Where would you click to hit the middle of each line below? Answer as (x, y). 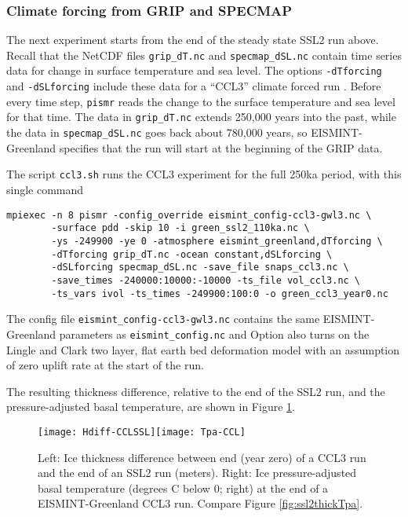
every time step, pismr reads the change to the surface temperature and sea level (201, 101)
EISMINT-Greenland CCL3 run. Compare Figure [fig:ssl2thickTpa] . (200, 503)
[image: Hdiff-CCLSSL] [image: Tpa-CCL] (142, 432)
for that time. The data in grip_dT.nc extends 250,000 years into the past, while (201, 117)
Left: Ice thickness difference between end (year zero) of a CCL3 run (202, 457)
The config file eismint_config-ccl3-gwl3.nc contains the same (163, 319)
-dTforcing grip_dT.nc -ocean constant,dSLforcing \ (192, 254)
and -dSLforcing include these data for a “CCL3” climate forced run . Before (194, 86)
